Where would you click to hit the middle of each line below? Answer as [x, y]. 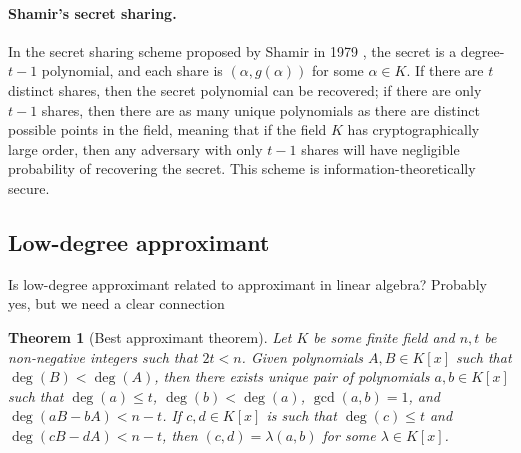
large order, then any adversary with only [135, 148]
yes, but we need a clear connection [116, 303]
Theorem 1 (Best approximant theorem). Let [150, 336]
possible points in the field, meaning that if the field [167, 129]
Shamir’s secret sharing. [92, 12]
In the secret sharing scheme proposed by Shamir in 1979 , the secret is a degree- [256, 50]
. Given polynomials [302, 356]
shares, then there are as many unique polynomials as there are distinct [260, 109]
